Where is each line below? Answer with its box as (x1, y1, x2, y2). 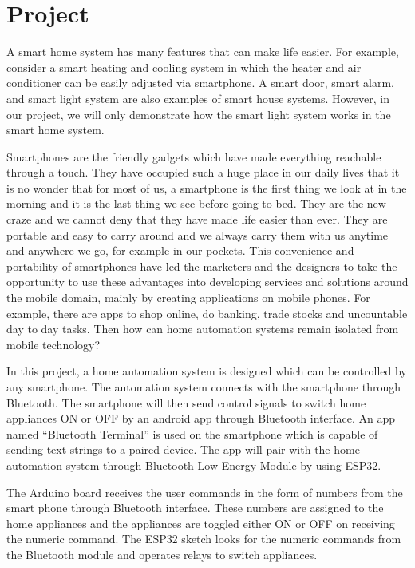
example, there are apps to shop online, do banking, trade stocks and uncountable (6, 304, 408, 321)
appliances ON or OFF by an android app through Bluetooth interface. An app (6, 410, 396, 427)
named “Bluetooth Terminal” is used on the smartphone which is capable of (6, 425, 378, 442)
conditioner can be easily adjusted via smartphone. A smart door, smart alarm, (6, 74, 394, 91)
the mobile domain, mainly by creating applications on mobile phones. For (6, 289, 370, 306)
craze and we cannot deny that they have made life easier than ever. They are (6, 211, 388, 228)
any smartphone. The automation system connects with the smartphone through (6, 379, 401, 395)
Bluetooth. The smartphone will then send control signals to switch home (6, 394, 366, 411)
